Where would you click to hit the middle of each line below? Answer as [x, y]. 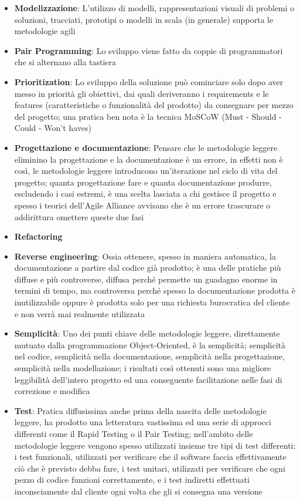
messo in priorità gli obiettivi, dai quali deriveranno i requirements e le [142, 93]
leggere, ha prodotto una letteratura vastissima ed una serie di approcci [143, 422]
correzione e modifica [52, 391]
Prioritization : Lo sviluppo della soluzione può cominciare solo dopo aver [149, 81]
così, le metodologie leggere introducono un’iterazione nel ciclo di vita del [146, 171]
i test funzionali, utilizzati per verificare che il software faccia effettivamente [150, 457]
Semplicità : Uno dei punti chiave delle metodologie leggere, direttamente [147, 333]
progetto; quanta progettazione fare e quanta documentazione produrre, [143, 182]
